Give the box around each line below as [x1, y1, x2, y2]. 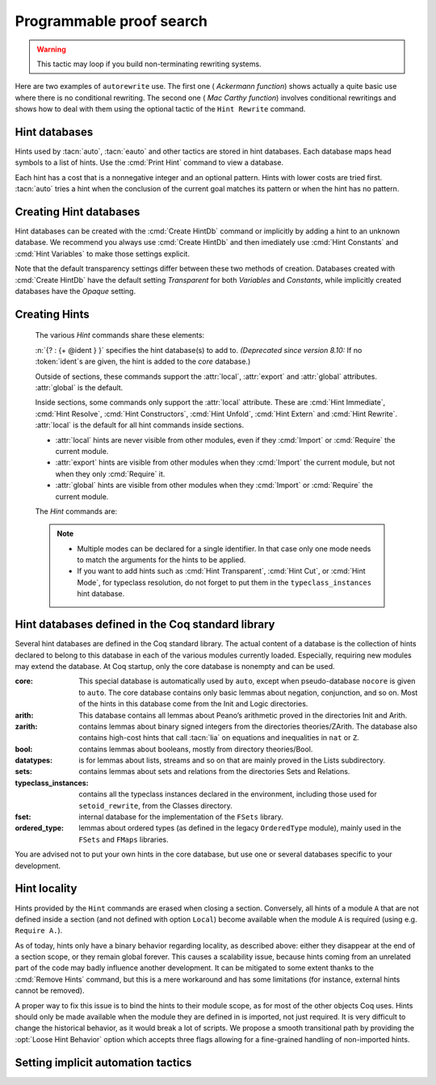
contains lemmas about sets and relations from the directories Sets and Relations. [78, 767, 350, 776]
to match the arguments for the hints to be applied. [77, 555, 246, 565]
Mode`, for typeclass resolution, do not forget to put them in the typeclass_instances [77, 578, 371, 587]
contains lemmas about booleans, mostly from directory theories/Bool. [78, 744, 313, 754]
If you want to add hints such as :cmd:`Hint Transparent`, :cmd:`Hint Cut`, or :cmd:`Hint [77, 566, 367, 576]
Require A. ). [15, 926, 63, 936]
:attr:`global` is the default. [35, 383, 124, 393]
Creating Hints [15, 307, 90, 321]
